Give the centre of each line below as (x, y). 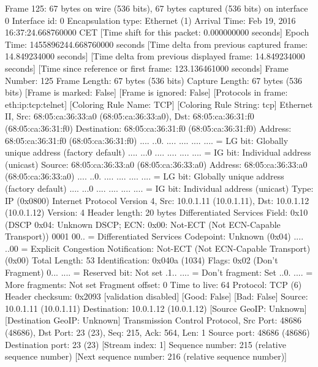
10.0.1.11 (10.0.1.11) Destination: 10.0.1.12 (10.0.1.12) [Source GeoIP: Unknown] (156, 308)
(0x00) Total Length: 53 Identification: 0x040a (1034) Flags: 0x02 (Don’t (142, 260)
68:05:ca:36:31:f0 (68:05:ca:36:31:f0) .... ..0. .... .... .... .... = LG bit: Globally (147, 140)
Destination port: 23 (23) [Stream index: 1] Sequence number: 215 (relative (146, 344)
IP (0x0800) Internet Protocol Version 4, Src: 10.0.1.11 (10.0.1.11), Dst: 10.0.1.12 (157, 200)
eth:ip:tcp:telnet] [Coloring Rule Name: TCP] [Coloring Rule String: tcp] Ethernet (159, 104)
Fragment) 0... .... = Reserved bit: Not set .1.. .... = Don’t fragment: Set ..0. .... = (159, 272)
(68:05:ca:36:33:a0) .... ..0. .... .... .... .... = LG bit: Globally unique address (145, 176)
